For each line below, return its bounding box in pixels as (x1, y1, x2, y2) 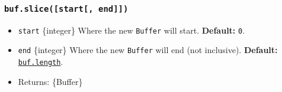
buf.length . (18, 55, 63, 68)
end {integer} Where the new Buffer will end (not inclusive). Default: (18, 44, 278, 56)
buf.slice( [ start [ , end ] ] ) (4, 4, 129, 14)
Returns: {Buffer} (18, 75, 83, 87)
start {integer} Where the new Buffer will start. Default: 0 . (18, 24, 245, 36)
